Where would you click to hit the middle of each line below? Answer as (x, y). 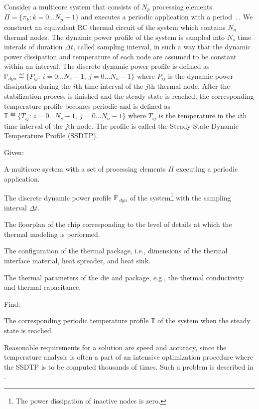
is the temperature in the (197, 115)
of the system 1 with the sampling (180, 197)
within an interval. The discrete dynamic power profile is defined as (107, 66)
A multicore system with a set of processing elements (85, 169)
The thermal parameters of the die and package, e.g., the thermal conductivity (124, 277)
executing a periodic (207, 169)
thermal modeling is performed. (52, 234)
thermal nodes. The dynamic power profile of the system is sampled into (115, 37)
